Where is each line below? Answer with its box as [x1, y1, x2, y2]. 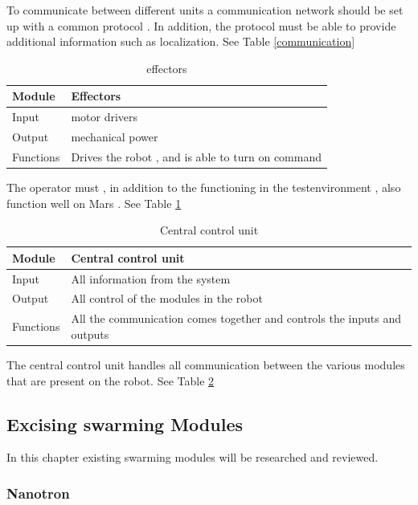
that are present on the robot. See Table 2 [6, 372, 215, 389]
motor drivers [71, 108, 138, 125]
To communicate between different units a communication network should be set [6, 2, 404, 18]
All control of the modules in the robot [71, 290, 263, 307]
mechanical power [71, 128, 158, 145]
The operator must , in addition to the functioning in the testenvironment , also [6, 179, 401, 195]
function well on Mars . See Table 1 [6, 194, 182, 211]
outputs [71, 325, 109, 342]
